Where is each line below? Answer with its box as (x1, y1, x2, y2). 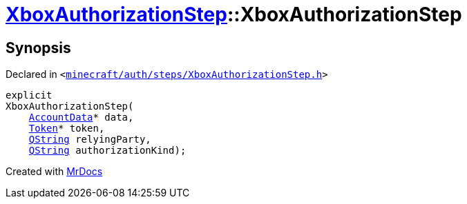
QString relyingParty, (28, 134, 151, 145)
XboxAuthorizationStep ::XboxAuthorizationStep (6, 3, 462, 26)
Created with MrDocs (6, 165, 103, 178)
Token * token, (28, 123, 105, 134)
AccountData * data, (28, 112, 134, 123)
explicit (6, 90, 53, 101)
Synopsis (6, 39, 71, 57)
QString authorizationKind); (28, 145, 187, 156)
